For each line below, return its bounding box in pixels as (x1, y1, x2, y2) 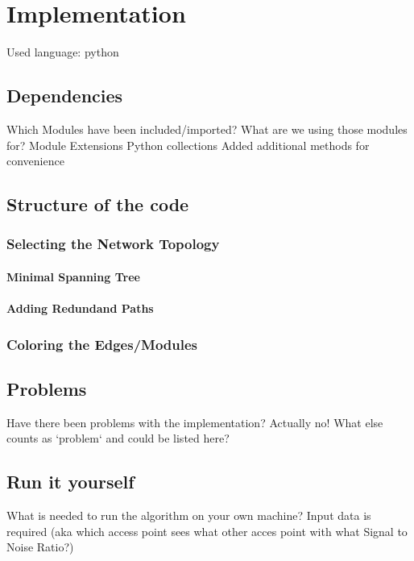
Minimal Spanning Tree (6, 268, 140, 285)
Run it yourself (6, 469, 135, 494)
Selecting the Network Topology (6, 234, 220, 254)
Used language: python (6, 44, 119, 60)
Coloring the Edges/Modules (6, 334, 198, 354)
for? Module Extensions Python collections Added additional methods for (6, 136, 370, 153)
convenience (6, 152, 64, 169)
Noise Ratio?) (6, 538, 74, 555)
